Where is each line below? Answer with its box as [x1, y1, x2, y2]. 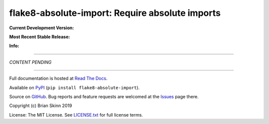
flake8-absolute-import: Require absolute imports [9, 7, 221, 18]
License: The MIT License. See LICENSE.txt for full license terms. [9, 112, 143, 118]
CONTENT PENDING [9, 59, 52, 65]
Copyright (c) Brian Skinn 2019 [9, 103, 72, 109]
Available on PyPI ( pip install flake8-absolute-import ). [9, 84, 140, 90]
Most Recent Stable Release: [9, 34, 70, 40]
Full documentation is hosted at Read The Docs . [9, 75, 108, 81]
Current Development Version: [9, 25, 74, 31]
